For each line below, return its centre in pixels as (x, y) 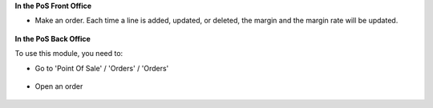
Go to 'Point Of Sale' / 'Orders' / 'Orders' (102, 68)
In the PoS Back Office (53, 38)
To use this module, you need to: (69, 54)
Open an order (59, 86)
